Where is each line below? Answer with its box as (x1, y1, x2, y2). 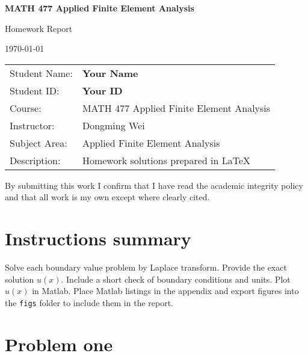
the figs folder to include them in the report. (5, 296, 173, 308)
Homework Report (5, 22, 73, 34)
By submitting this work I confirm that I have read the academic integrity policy (5, 179, 303, 191)
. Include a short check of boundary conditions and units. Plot (61, 272, 291, 285)
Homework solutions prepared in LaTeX (82, 153, 251, 167)
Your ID (82, 83, 123, 97)
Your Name (82, 66, 138, 80)
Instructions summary (5, 226, 191, 251)
